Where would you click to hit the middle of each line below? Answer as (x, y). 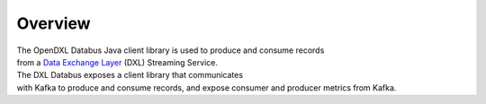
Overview (54, 23)
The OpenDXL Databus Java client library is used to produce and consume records (171, 50)
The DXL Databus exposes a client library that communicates (130, 75)
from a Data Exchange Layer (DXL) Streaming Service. (117, 62)
